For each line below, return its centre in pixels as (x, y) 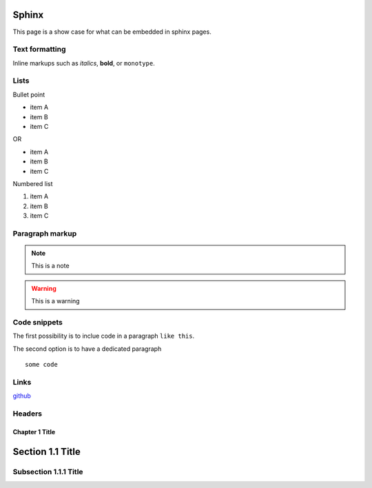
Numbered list (33, 183)
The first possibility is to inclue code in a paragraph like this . (104, 336)
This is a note (50, 266)
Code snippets (38, 322)
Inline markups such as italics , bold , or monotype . (84, 63)
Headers (28, 414)
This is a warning (55, 301)
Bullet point (29, 94)
